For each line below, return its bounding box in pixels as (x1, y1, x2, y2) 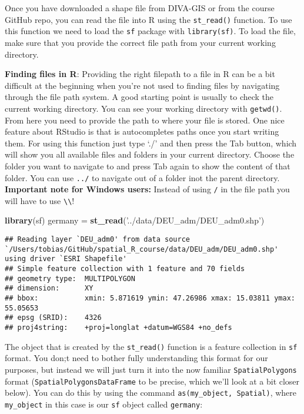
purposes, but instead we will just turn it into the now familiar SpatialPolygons (5, 363, 297, 375)
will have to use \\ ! (5, 194, 75, 206)
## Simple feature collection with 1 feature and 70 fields (5, 265, 245, 273)
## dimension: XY (5, 284, 93, 293)
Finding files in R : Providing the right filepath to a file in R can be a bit (5, 68, 275, 80)
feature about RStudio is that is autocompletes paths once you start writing (5, 125, 279, 138)
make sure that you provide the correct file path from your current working (5, 36, 276, 48)
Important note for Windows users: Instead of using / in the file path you (5, 183, 290, 195)
